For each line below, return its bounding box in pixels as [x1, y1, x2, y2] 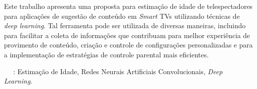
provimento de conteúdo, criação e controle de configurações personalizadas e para [4, 40, 253, 50]
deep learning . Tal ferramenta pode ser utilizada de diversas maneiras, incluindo [4, 20, 246, 31]
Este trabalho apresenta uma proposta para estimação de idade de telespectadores [4, 1, 253, 11]
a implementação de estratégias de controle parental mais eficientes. [4, 49, 209, 59]
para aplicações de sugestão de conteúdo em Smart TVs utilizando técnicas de [4, 10, 240, 21]
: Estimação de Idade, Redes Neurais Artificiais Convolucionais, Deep [13, 66, 223, 76]
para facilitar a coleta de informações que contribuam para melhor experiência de [4, 30, 250, 40]
